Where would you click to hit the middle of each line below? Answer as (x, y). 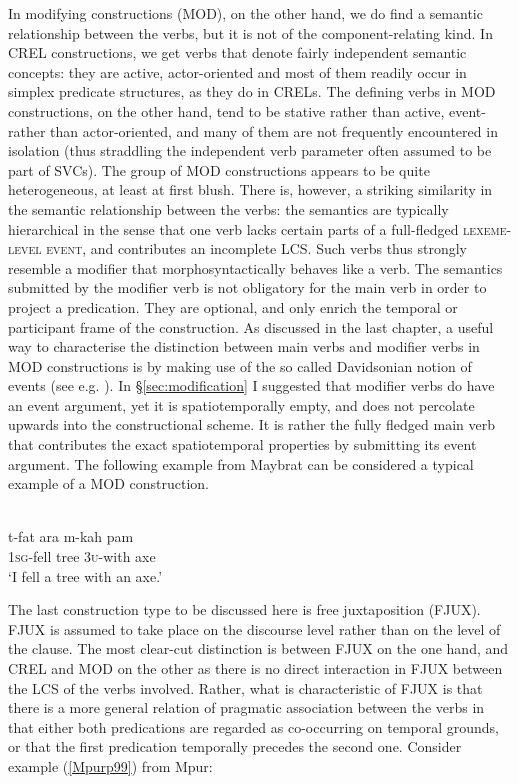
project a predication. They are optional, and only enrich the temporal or (233, 306)
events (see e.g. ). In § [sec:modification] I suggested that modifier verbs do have (251, 385)
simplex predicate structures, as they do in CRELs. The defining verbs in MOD (252, 91)
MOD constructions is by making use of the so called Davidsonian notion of (240, 365)
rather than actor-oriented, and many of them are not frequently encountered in (253, 130)
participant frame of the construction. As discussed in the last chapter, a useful (251, 326)
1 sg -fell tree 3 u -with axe (82, 556)
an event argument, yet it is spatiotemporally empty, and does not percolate (241, 404)
